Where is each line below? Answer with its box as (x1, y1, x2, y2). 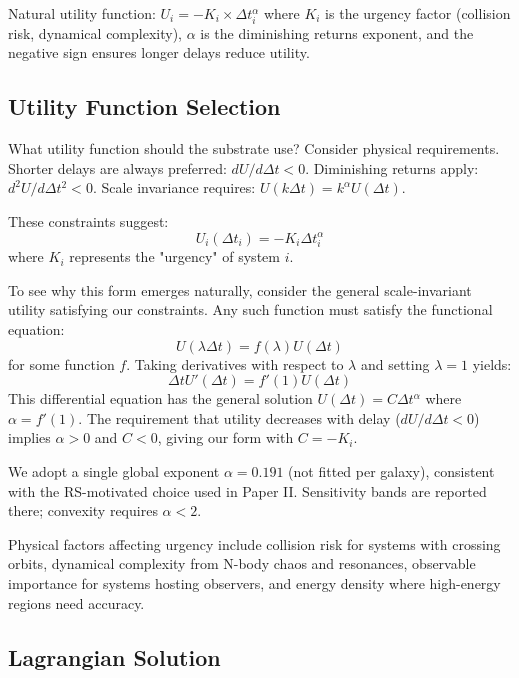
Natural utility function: (8, 3, 156, 23)
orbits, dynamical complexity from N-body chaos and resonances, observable (8, 553, 476, 574)
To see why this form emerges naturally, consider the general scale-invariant (8, 279, 472, 300)
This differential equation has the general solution (8, 388, 313, 409)
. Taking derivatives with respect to (126, 353, 344, 374)
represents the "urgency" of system (69, 246, 280, 267)
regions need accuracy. (8, 592, 145, 613)
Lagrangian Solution (8, 641, 221, 672)
